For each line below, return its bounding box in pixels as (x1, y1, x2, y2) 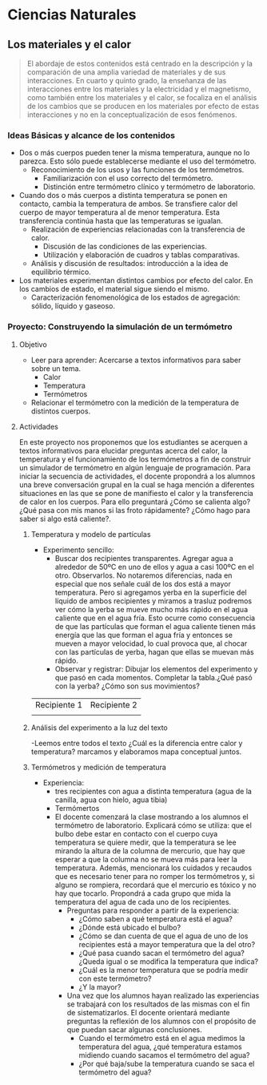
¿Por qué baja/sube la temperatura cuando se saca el (78, 1059, 255, 1068)
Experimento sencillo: (42, 545, 114, 555)
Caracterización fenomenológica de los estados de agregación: (30, 292, 241, 302)
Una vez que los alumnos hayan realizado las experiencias (66, 990, 260, 1000)
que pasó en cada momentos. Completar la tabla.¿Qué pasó (54, 672, 253, 682)
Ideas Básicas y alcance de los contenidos (7, 130, 175, 141)
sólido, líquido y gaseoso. (30, 301, 116, 311)
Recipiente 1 (34, 699, 83, 710)
